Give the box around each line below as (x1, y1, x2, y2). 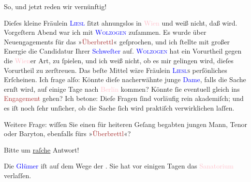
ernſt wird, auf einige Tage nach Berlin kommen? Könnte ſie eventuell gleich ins (4, 84, 240, 94)
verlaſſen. (4, 170, 31, 180)
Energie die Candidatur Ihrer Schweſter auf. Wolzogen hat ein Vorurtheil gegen (4, 46, 242, 56)
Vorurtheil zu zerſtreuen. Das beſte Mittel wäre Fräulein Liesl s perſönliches (4, 65, 227, 75)
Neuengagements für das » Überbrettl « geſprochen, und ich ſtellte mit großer (4, 36, 230, 46)
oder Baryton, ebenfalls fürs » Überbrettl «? (4, 128, 131, 139)
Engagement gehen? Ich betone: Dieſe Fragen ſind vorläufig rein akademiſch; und (4, 93, 244, 103)
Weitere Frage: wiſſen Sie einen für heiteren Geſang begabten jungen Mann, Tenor (4, 119, 247, 129)
